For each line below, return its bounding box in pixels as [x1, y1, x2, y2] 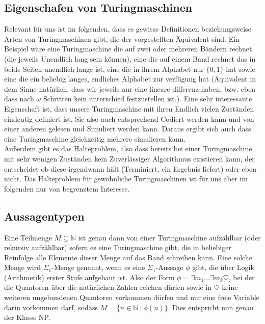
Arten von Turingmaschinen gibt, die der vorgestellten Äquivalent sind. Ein [4, 33, 240, 44]
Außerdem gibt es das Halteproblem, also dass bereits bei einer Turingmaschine [4, 143, 252, 154]
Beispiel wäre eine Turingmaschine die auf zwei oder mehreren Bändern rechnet [4, 43, 252, 54]
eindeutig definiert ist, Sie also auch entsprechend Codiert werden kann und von [4, 113, 254, 124]
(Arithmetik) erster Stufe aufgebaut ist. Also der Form [4, 272, 175, 282]
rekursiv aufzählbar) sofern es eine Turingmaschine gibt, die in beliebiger [4, 242, 231, 253]
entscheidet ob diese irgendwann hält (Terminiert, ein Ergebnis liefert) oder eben [4, 163, 256, 174]
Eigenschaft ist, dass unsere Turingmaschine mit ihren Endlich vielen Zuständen [4, 103, 254, 114]
